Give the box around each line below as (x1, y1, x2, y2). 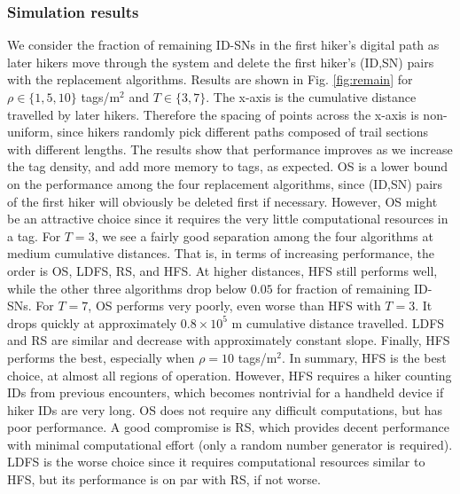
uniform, (7, 122, 53, 141)
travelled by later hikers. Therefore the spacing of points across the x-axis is (7, 105, 419, 123)
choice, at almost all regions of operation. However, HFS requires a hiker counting (7, 365, 452, 384)
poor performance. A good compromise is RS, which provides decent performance (7, 418, 449, 436)
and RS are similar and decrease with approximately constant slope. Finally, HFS (7, 331, 450, 349)
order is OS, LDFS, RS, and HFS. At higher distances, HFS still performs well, (7, 261, 438, 279)
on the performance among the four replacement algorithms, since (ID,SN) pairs (7, 174, 443, 192)
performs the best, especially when (7, 348, 195, 366)
